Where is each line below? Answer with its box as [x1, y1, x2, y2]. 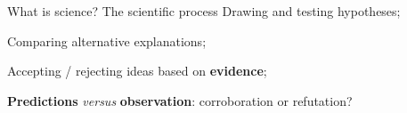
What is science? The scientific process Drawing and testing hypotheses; [7, 2, 401, 20]
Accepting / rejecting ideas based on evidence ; [7, 61, 267, 80]
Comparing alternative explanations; [7, 31, 207, 50]
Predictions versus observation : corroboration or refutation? [7, 91, 353, 109]
